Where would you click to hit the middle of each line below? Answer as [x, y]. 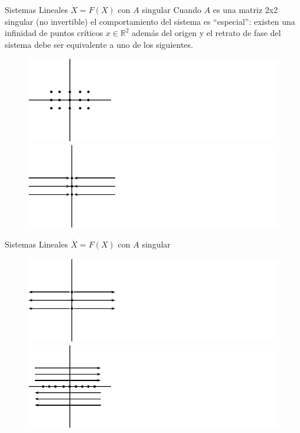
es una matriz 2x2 [245, 9]
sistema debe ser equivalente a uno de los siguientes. [99, 44]
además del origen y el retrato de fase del [206, 33]
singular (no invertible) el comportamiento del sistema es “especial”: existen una [150, 21]
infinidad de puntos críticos [54, 33]
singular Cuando [172, 9]
